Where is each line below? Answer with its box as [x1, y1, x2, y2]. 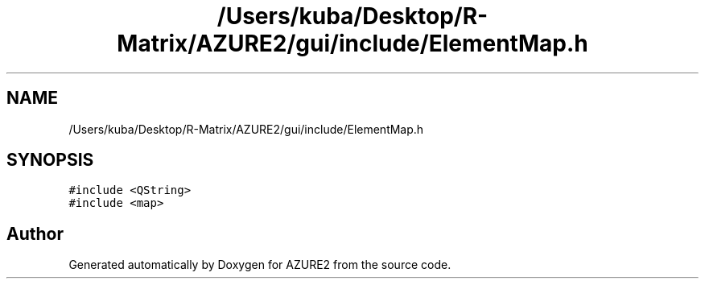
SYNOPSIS [6, 150, 94, 171]
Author [6, 223, 64, 244]
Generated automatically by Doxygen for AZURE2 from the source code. [68, 258, 451, 272]
